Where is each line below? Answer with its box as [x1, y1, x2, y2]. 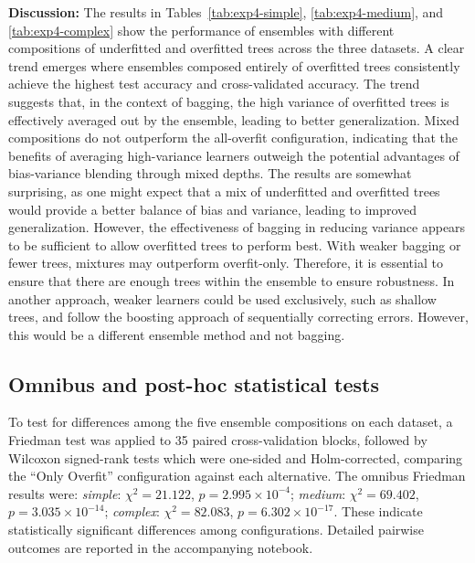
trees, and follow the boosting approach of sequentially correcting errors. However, [8, 307, 469, 326]
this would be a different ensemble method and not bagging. [8, 324, 345, 344]
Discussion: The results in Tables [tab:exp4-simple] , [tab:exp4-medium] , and [8, 3, 444, 21]
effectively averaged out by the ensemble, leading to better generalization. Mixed [8, 110, 459, 129]
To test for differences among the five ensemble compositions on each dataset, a [8, 412, 453, 431]
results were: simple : [8, 483, 121, 503]
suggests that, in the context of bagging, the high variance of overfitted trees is [8, 91, 449, 111]
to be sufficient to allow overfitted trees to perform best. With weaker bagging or [8, 235, 461, 254]
